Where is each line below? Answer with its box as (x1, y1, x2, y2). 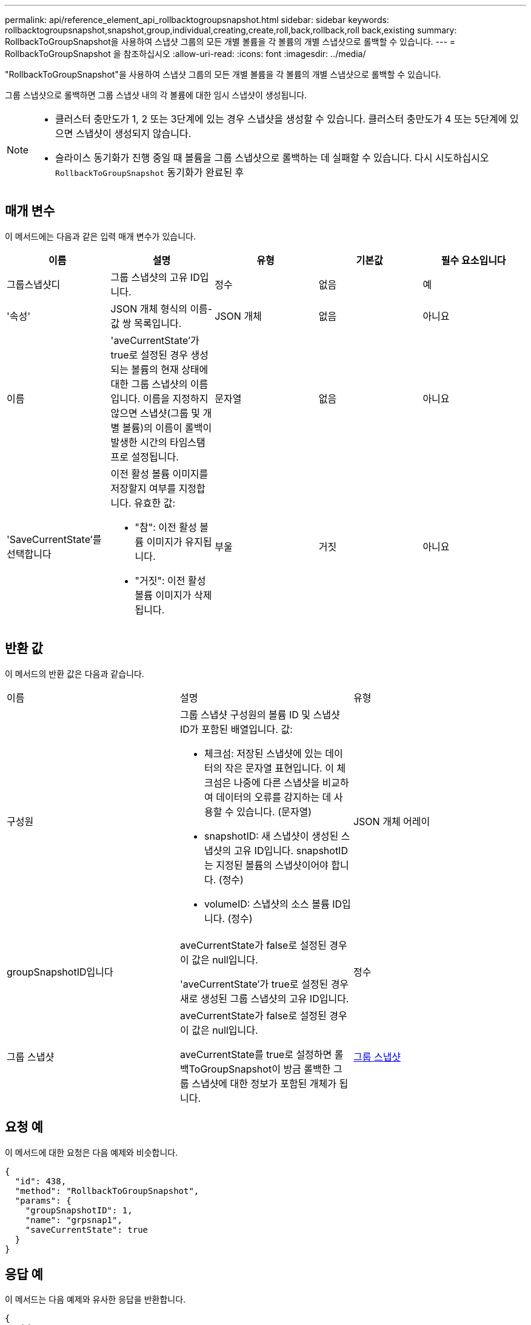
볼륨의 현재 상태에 (131, 363, 209, 376)
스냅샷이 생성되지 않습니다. (76, 127, 192, 140)
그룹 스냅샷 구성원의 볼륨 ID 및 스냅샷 (179, 708, 340, 721)
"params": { (15, 1195, 72, 1205)
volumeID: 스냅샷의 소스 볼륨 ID (204, 897, 342, 910)
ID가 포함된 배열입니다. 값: (179, 723, 293, 735)
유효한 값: (134, 496, 176, 509)
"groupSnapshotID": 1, (25, 1205, 133, 1215)
